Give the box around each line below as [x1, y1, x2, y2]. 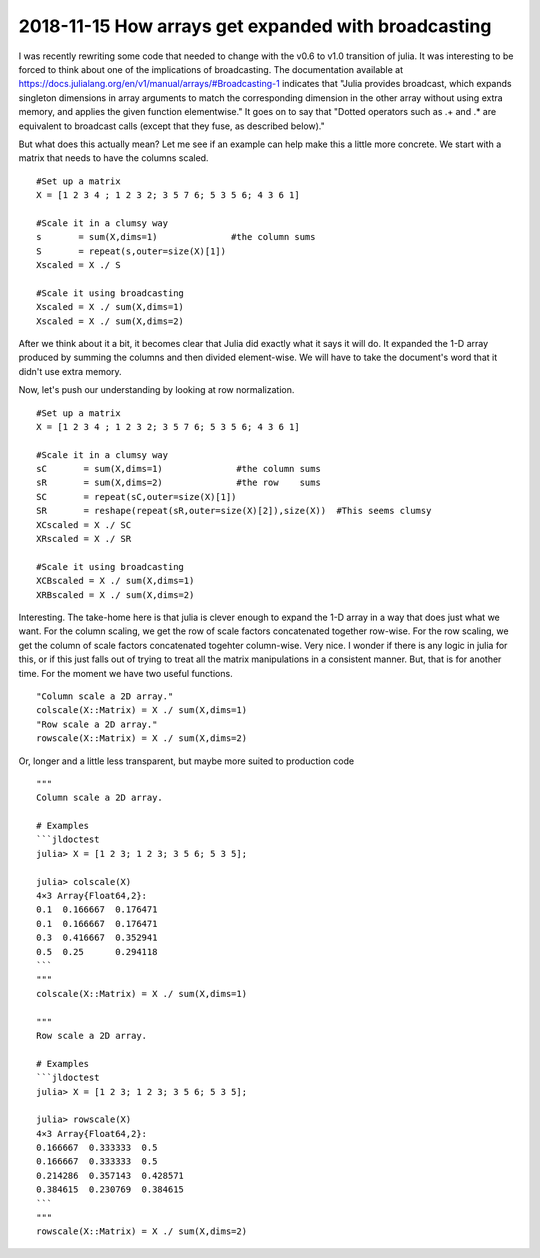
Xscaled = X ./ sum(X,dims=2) [36, 315, 185, 327]
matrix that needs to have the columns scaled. [18, 152, 209, 164]
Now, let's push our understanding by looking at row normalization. [18, 384, 295, 396]
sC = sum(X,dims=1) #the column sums [36, 463, 322, 475]
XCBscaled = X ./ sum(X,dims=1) [36, 575, 195, 587]
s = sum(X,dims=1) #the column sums [36, 231, 316, 243]
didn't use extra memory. [18, 365, 122, 377]
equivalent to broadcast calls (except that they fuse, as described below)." [18, 120, 325, 132]
